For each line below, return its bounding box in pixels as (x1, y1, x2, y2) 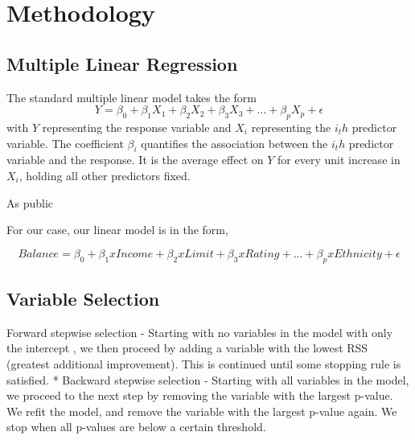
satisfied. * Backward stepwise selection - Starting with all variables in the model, (6, 371, 409, 388)
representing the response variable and (42, 118, 232, 135)
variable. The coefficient (6, 134, 124, 151)
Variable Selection (6, 286, 160, 310)
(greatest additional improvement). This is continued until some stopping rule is (6, 355, 401, 372)
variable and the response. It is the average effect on (6, 151, 264, 168)
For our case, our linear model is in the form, (6, 221, 228, 238)
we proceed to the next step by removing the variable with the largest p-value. (6, 387, 393, 404)
